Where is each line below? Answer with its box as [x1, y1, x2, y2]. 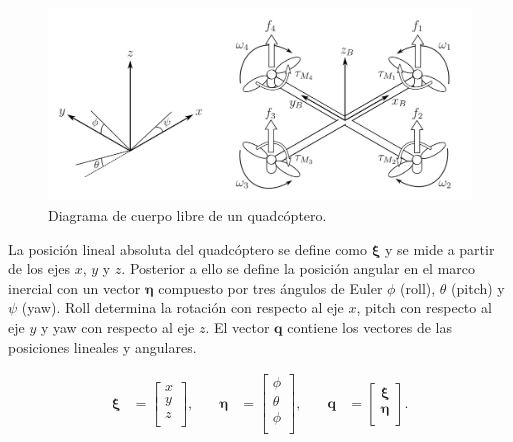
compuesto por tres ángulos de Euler [158, 277, 383, 298]
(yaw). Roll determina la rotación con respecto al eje [21, 297, 344, 318]
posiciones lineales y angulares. [8, 336, 197, 357]
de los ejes [8, 258, 70, 279]
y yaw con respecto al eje [40, 316, 195, 337]
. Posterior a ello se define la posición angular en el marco [121, 258, 475, 279]
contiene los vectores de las [287, 316, 452, 337]
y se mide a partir [384, 238, 495, 259]
